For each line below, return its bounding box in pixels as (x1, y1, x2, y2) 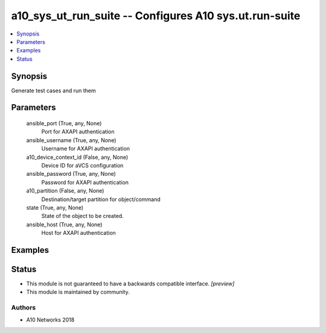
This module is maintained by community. (26, 288, 130, 296)
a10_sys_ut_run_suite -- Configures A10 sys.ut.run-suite (11, 9, 301, 22)
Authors (11, 303, 36, 312)
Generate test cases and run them (11, 87, 96, 94)
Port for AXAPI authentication (41, 128, 115, 135)
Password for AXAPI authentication (41, 178, 129, 186)
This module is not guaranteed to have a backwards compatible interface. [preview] (26, 280, 235, 287)
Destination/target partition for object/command (41, 196, 161, 203)
